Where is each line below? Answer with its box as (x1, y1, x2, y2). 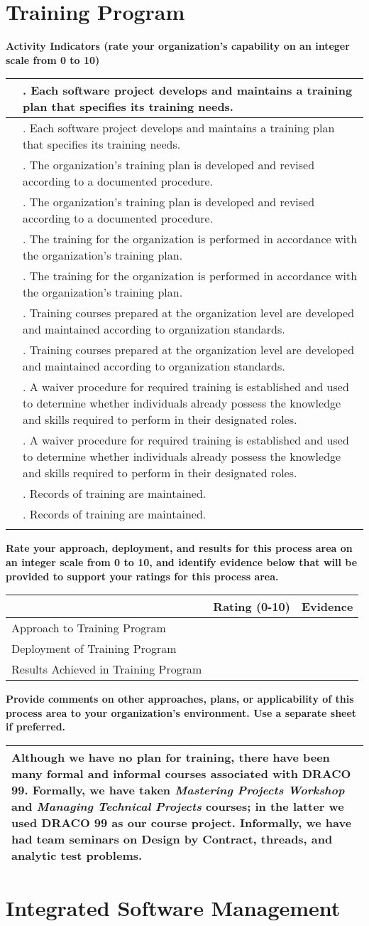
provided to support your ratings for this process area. (6, 568, 279, 583)
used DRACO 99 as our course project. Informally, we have (11, 814, 352, 831)
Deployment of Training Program (11, 640, 177, 657)
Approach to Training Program (11, 619, 166, 637)
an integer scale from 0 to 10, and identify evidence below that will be (6, 554, 358, 569)
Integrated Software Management (6, 893, 341, 922)
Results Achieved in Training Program (11, 661, 202, 678)
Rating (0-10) (213, 598, 290, 615)
